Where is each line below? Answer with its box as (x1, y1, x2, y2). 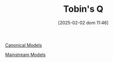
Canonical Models (5, 42, 42, 48)
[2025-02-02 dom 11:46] (57, 20, 109, 26)
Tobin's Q (63, 3, 104, 15)
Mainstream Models (5, 52, 46, 58)
